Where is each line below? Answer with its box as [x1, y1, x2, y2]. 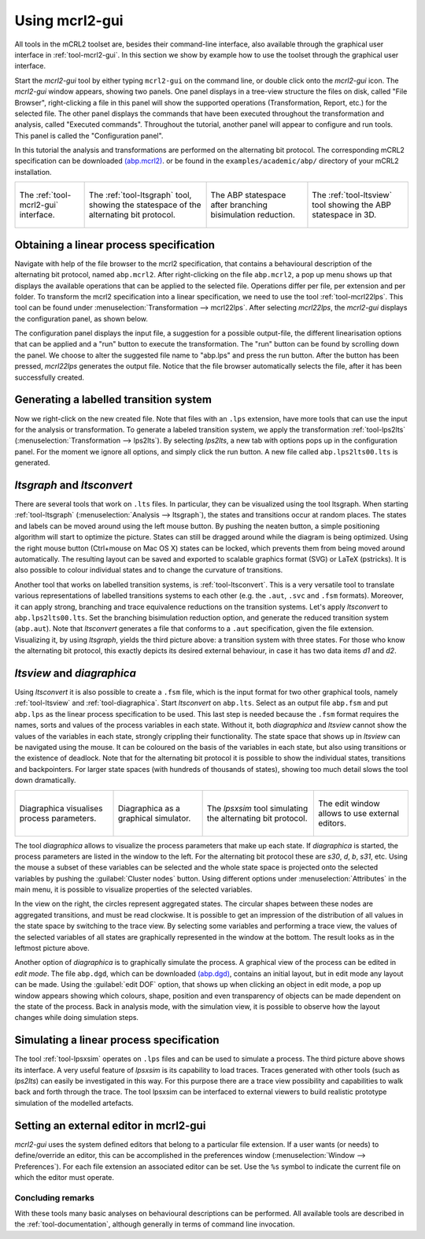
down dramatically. [14, 776, 76, 785]
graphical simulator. [118, 812, 191, 823]
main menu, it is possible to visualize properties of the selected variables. [14, 885, 253, 894]
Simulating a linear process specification [14, 1033, 220, 1047]
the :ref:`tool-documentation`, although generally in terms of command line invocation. [14, 1219, 295, 1229]
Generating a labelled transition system [14, 393, 213, 406]
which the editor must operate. [14, 1172, 114, 1182]
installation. [14, 167, 52, 176]
